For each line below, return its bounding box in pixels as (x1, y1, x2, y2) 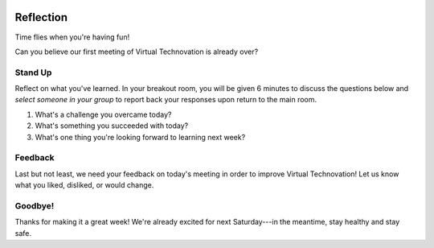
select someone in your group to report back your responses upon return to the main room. (14, 95, 317, 105)
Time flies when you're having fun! (14, 32, 130, 42)
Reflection (14, 10, 68, 24)
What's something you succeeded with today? (35, 121, 189, 130)
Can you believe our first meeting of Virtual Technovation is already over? (14, 47, 259, 56)
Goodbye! (14, 200, 55, 211)
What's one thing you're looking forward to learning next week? (35, 132, 246, 142)
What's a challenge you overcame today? (35, 110, 172, 119)
